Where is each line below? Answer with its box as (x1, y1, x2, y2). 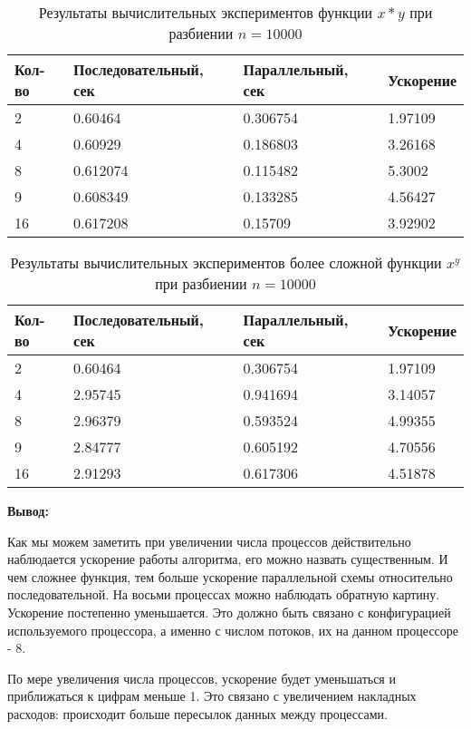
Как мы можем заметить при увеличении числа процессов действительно (7, 531, 411, 550)
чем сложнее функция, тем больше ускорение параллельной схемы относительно (7, 567, 453, 586)
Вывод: (7, 501, 49, 520)
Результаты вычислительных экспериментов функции (38, 2, 373, 23)
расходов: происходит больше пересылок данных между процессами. (7, 704, 388, 723)
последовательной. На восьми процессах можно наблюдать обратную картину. (7, 585, 440, 604)
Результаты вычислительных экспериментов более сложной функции (10, 252, 442, 273)
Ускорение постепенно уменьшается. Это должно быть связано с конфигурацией (7, 602, 451, 621)
